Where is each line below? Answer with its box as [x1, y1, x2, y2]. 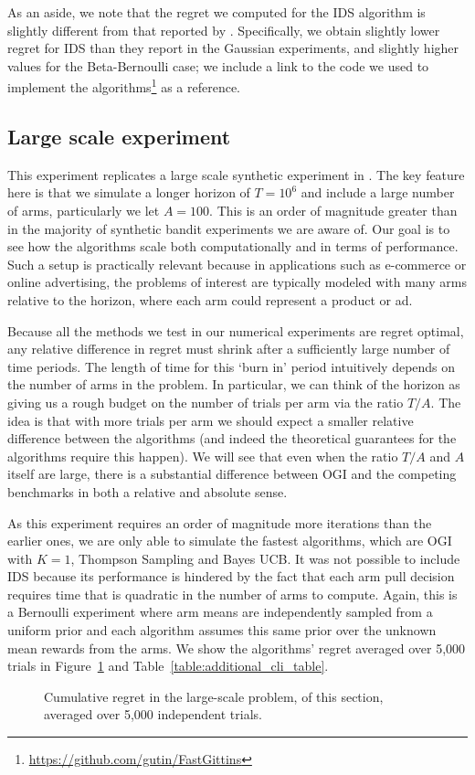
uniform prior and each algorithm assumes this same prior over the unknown [7, 621, 437, 640]
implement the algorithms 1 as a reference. [7, 75, 240, 97]
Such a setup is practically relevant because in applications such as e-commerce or [7, 254, 467, 273]
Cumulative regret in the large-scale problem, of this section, [44, 686, 384, 706]
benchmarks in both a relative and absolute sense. [7, 482, 288, 501]
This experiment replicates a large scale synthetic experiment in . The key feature [7, 165, 465, 184]
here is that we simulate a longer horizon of [7, 183, 250, 202]
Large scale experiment [7, 122, 231, 151]
